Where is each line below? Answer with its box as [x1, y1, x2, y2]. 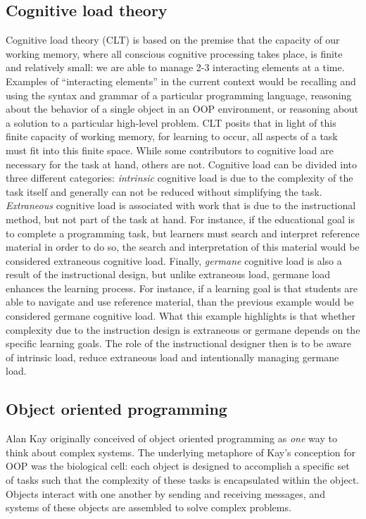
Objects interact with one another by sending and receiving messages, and [6, 486, 325, 501]
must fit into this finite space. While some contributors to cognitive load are [6, 142, 334, 157]
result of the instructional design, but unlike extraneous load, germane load [6, 267, 330, 282]
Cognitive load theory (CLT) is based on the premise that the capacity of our [6, 32, 340, 47]
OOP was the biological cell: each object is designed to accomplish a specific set [6, 458, 350, 473]
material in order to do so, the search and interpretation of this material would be [6, 239, 360, 254]
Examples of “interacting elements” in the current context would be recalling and [6, 73, 356, 88]
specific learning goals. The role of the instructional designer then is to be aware [6, 336, 351, 351]
